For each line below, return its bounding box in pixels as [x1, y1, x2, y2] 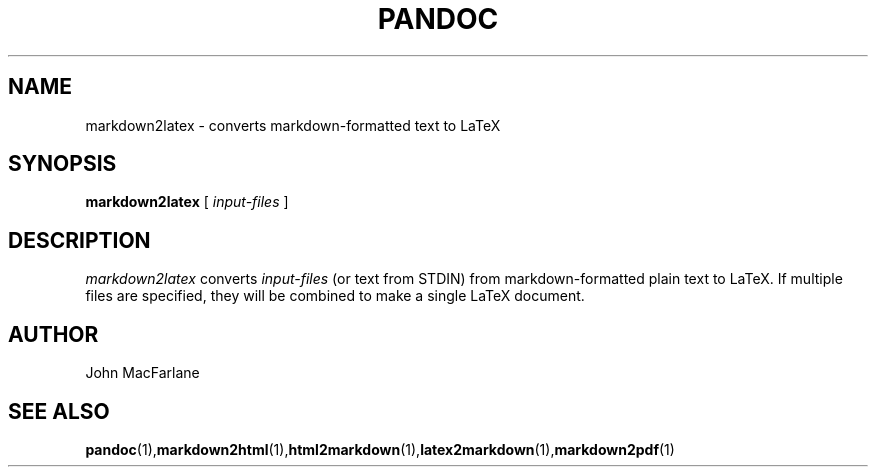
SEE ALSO [8, 398, 110, 424]
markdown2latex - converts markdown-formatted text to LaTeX [85, 116, 501, 134]
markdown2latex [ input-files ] [85, 193, 289, 211]
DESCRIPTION [8, 227, 151, 253]
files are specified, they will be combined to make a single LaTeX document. [85, 287, 585, 305]
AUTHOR [8, 321, 99, 347]
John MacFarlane [85, 364, 200, 382]
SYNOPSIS [8, 151, 117, 177]
